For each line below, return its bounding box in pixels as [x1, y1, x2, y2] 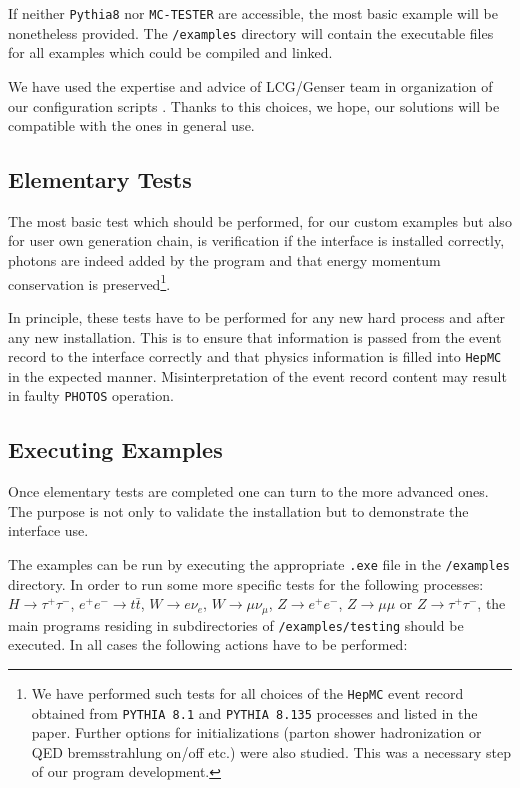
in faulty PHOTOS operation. [8, 385, 174, 406]
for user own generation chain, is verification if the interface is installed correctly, [8, 230, 505, 251]
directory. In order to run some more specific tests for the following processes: [8, 573, 484, 594]
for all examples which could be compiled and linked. [8, 42, 333, 63]
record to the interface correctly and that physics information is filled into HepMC [8, 346, 502, 367]
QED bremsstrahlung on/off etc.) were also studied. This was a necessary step [31, 741, 511, 762]
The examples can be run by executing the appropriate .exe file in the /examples [8, 554, 510, 574]
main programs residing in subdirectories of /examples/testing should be [8, 614, 464, 635]
